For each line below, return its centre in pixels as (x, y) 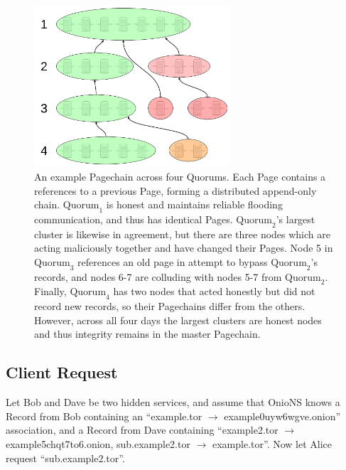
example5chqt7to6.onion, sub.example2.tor (98, 444)
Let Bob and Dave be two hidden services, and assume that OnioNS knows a (173, 402)
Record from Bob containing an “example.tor (104, 416)
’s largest (296, 219)
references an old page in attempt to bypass (173, 261)
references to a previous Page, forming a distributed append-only (175, 190)
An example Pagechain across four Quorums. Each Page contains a (180, 176)
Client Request (62, 372)
